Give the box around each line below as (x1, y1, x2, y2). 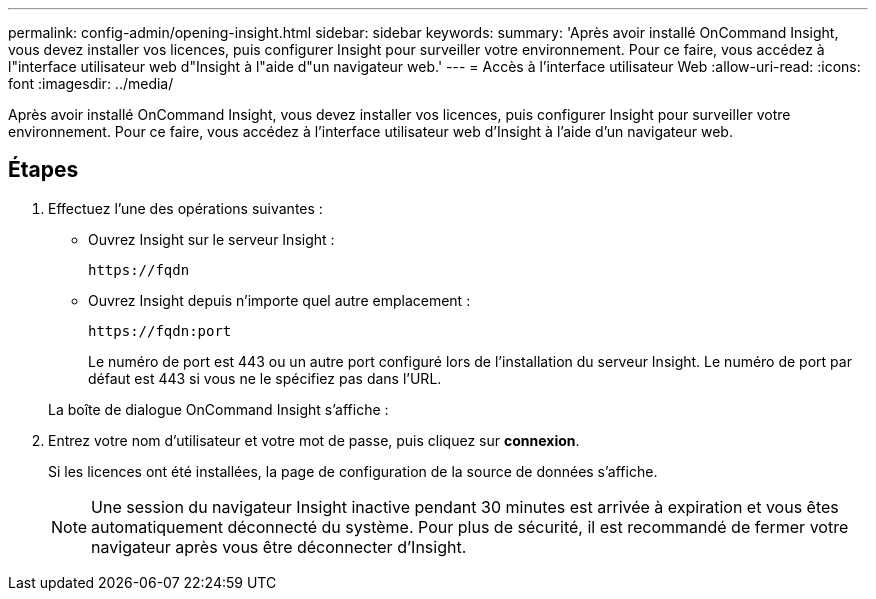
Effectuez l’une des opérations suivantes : (48, 199, 323, 217)
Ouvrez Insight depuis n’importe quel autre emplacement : (88, 291, 471, 309)
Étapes (8, 157, 79, 183)
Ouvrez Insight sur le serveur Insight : (88, 230, 335, 248)
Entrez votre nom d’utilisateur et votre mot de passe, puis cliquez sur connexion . (48, 431, 580, 449)
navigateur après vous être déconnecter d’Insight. (91, 536, 467, 557)
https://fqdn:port (88, 322, 232, 339)
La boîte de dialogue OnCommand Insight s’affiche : (48, 400, 389, 418)
